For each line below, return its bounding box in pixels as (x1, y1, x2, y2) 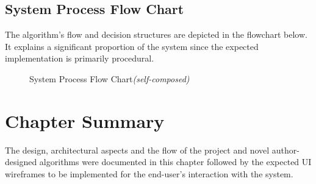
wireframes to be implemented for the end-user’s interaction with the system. (5, 167, 293, 180)
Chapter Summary (5, 108, 165, 133)
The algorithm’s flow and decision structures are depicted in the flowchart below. (5, 28, 307, 41)
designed (5, 155, 37, 168)
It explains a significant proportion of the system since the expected (5, 40, 259, 52)
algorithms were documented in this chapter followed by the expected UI (39, 155, 312, 168)
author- (271, 143, 300, 156)
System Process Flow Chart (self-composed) (29, 72, 190, 85)
